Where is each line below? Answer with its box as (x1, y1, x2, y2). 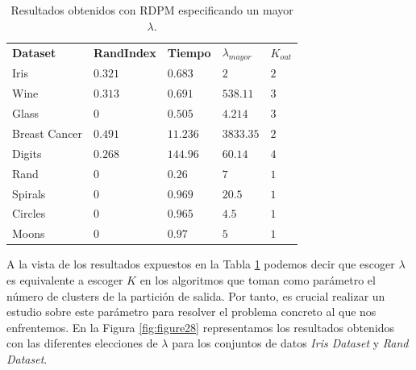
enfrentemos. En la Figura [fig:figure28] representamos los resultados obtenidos (6, 318, 395, 335)
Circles (12, 205, 46, 222)
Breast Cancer (12, 125, 83, 142)
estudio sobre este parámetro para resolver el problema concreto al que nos (6, 303, 376, 320)
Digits (12, 144, 42, 161)
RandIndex (94, 44, 156, 61)
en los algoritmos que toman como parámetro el (139, 271, 376, 288)
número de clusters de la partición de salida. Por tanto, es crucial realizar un (6, 287, 385, 304)
